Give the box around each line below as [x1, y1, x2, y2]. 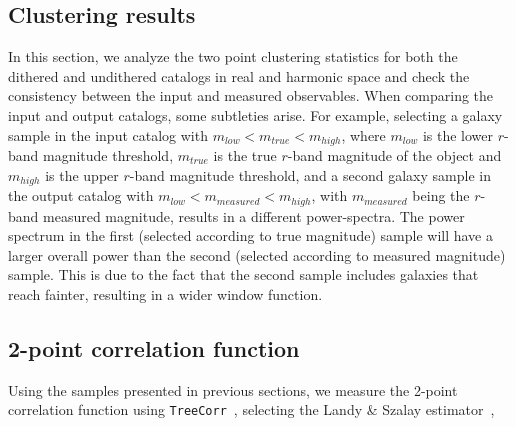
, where [341, 124, 386, 145]
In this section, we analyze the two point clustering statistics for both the [8, 46, 458, 67]
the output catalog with [8, 185, 154, 206]
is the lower [422, 124, 494, 145]
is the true [213, 145, 277, 166]
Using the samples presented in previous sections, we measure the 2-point [8, 379, 458, 400]
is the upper [45, 164, 119, 185]
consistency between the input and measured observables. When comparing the [8, 85, 494, 106]
